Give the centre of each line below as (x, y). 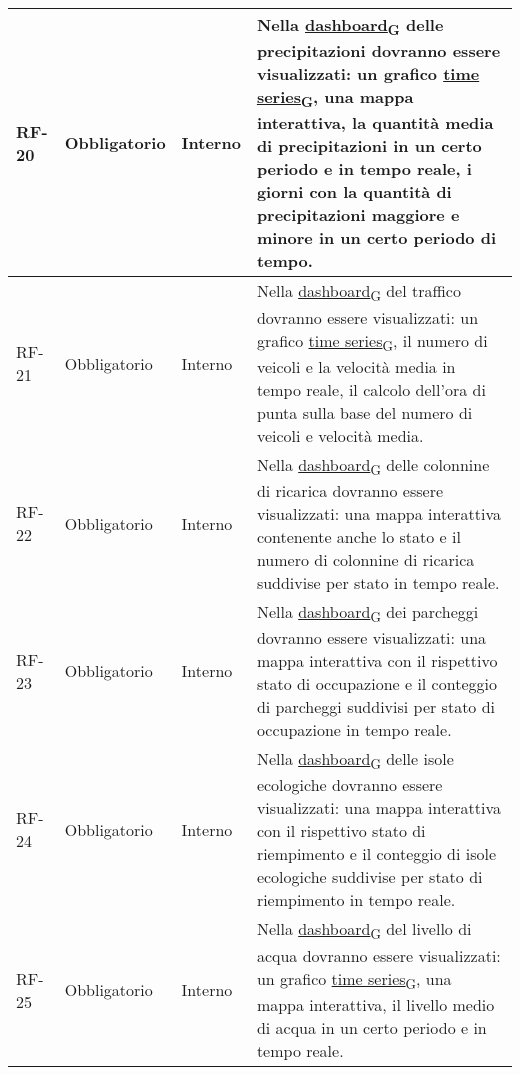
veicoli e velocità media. (340, 435)
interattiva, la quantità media (375, 123)
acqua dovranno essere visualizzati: (378, 955)
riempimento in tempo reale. (356, 900)
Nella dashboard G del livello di (364, 930)
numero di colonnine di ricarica (365, 559)
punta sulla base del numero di (364, 412)
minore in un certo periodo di (376, 238)
